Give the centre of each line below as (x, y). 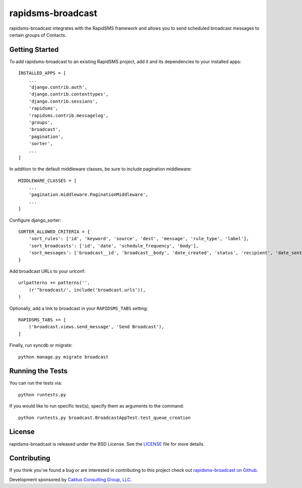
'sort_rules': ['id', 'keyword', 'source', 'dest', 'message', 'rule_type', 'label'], (139, 239)
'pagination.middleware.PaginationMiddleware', (88, 195)
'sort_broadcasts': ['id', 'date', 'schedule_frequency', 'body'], (114, 246)
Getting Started (34, 50)
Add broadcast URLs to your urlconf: (47, 271)
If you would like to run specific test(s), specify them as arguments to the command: (97, 406)
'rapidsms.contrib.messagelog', (68, 115)
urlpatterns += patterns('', (54, 283)
